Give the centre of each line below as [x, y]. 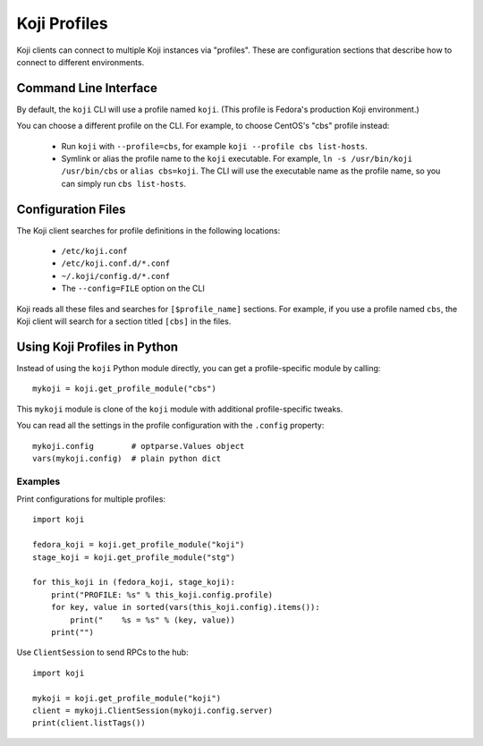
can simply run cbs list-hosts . [124, 183]
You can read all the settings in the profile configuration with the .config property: [170, 426]
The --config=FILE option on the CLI [133, 288]
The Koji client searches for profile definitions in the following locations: [148, 230]
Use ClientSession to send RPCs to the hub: [102, 652]
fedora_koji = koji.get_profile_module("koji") [139, 545]
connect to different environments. [80, 62]
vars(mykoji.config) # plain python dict [127, 458]
